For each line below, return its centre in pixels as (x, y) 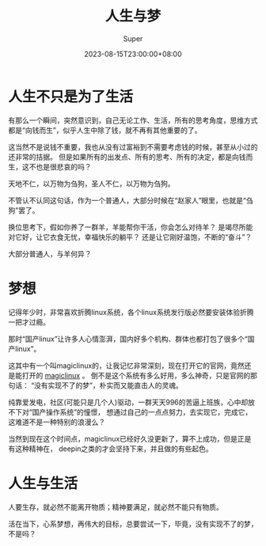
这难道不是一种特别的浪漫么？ (57, 422)
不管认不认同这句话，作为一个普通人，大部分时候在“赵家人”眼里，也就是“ (127, 200)
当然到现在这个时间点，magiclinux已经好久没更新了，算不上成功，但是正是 (130, 438)
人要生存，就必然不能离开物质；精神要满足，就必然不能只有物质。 (116, 506)
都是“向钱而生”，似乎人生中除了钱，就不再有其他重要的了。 (105, 130)
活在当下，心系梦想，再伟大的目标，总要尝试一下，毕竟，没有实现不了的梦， (133, 524)
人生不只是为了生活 (71, 97)
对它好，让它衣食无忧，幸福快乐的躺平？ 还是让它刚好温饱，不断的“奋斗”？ (130, 237)
